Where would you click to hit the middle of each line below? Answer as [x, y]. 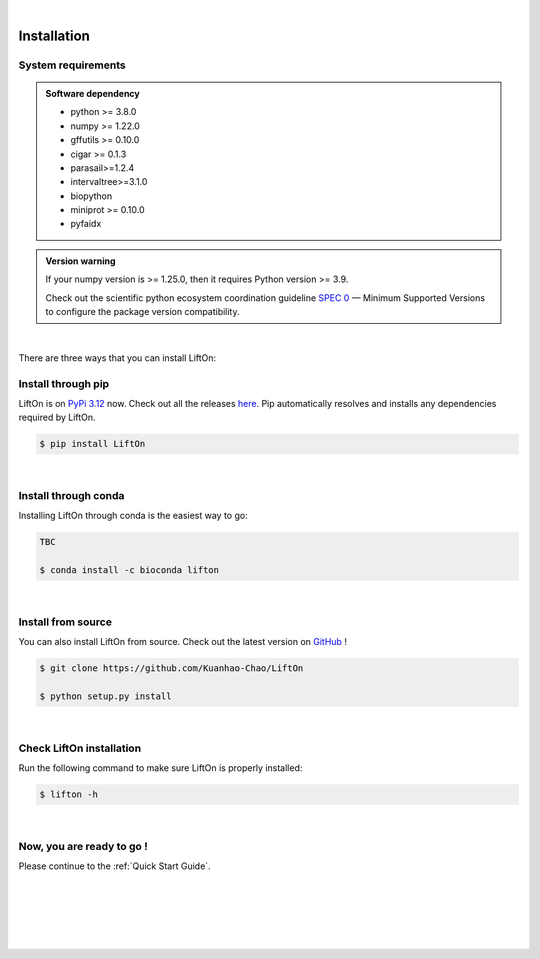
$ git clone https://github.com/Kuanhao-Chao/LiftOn [171, 668]
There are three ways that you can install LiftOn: [117, 357]
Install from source [65, 622]
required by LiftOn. [57, 417]
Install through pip [64, 383]
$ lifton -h [69, 794]
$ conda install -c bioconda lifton [129, 570]
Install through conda [71, 496]
